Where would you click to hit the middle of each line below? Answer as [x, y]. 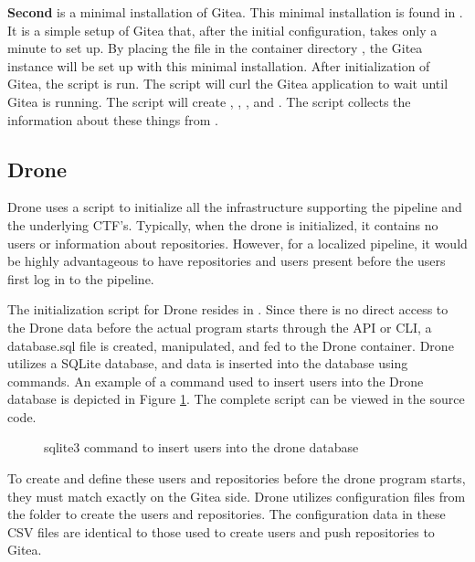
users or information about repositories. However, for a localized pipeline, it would [237, 243]
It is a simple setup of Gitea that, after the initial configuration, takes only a [222, 30]
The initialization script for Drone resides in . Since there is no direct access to [228, 309]
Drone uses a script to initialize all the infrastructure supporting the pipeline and [235, 207]
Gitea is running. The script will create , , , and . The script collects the [209, 101]
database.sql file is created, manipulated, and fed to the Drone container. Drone [231, 345]
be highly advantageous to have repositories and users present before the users [227, 261]
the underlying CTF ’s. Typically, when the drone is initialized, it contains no [223, 224]
